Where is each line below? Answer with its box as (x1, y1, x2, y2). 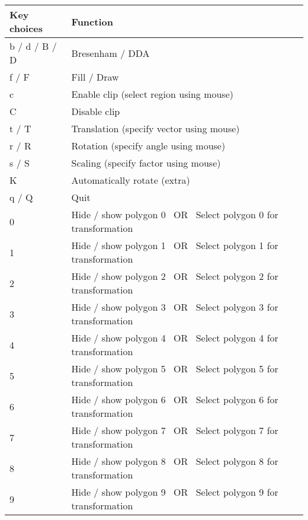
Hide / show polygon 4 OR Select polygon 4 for (71, 331, 278, 344)
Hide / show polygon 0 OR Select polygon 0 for (71, 208, 278, 221)
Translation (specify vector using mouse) (71, 122, 240, 135)
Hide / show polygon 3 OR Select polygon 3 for (71, 300, 278, 314)
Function (71, 14, 113, 28)
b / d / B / (9, 39, 57, 53)
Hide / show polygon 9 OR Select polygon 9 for (71, 485, 278, 499)
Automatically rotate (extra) (71, 173, 190, 187)
